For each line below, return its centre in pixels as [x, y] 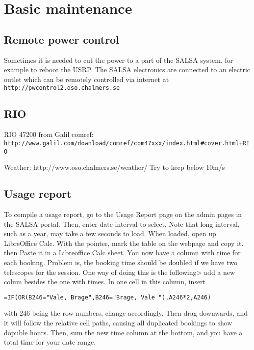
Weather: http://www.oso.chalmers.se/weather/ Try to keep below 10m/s [114, 167]
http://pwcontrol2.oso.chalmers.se [62, 88]
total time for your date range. [50, 342]
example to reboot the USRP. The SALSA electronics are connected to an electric [127, 69]
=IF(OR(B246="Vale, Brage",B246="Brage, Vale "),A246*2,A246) [108, 297]
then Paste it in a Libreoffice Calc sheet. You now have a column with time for [122, 253]
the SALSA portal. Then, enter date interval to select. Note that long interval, [122, 224]
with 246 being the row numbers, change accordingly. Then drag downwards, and [126, 313]
